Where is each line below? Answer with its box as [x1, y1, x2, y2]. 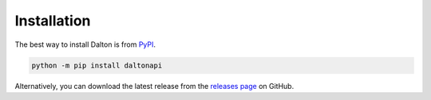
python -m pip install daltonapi [31, 60, 163, 70]
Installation [14, 12, 91, 29]
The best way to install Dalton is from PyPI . [14, 40, 156, 49]
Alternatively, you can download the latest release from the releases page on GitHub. [14, 81, 295, 90]
